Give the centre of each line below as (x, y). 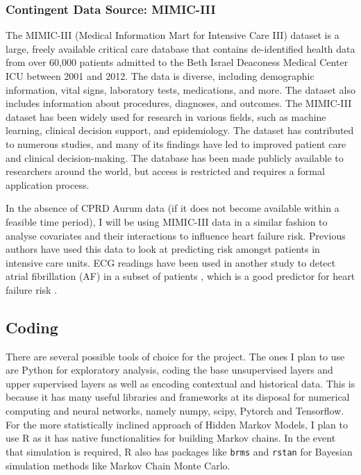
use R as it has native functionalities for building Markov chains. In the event (171, 438)
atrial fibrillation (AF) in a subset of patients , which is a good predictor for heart (180, 276)
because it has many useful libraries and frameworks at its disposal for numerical (178, 397)
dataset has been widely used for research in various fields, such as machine (166, 116)
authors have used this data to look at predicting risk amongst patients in (163, 249)
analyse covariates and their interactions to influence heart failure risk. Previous (176, 235)
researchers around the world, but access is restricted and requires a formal (165, 171)
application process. (48, 184)
